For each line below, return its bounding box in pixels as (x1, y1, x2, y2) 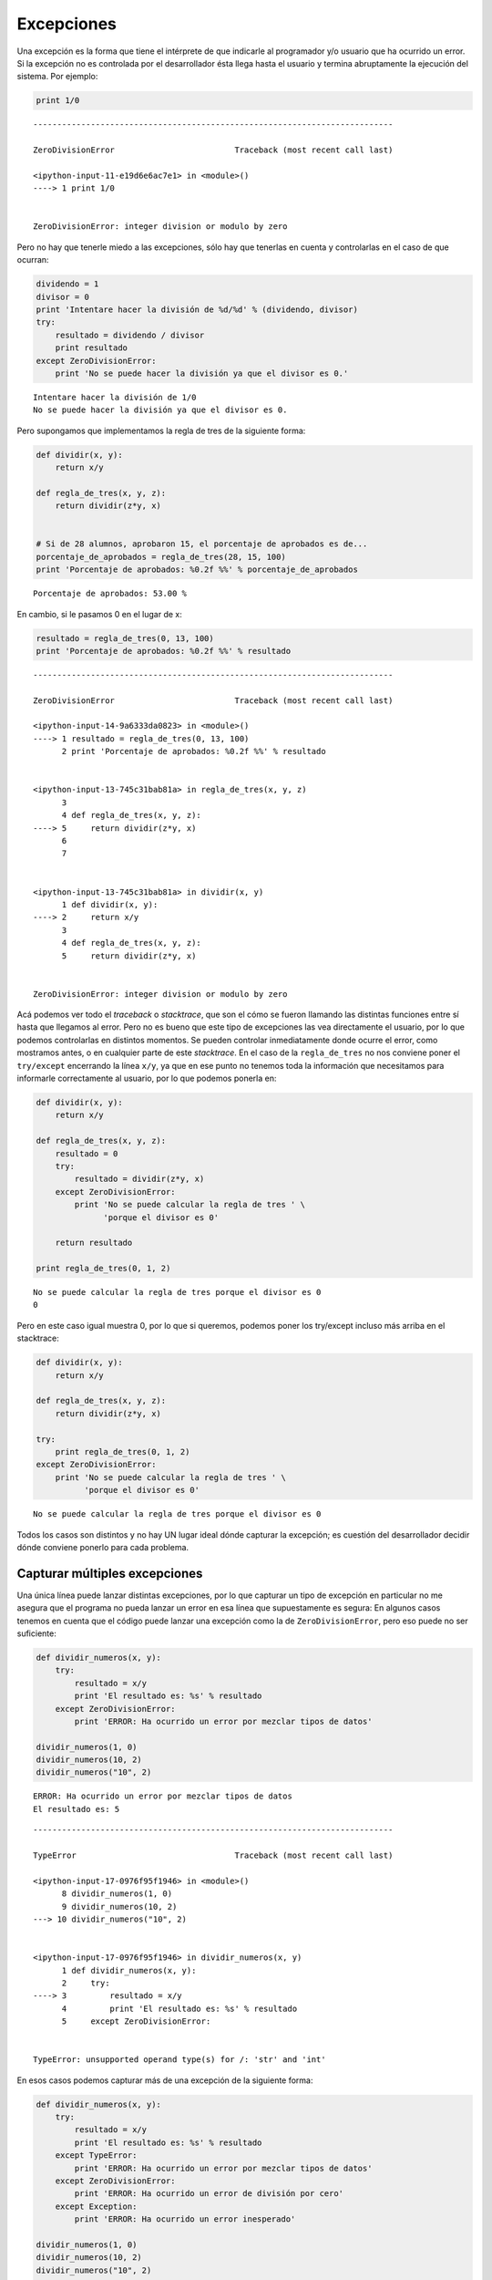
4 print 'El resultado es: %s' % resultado (61, 2003, 298, 2014)
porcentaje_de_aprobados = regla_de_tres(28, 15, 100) (36, 552, 286, 562)
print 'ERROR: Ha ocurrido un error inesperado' (74, 2214, 296, 2224)
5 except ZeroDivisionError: (61, 2016, 211, 2026)
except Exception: (55, 2201, 138, 2212)
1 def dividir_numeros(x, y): (61, 1965, 197, 1975)
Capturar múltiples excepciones (16, 1565, 203, 1581)
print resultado (55, 343, 128, 353)
